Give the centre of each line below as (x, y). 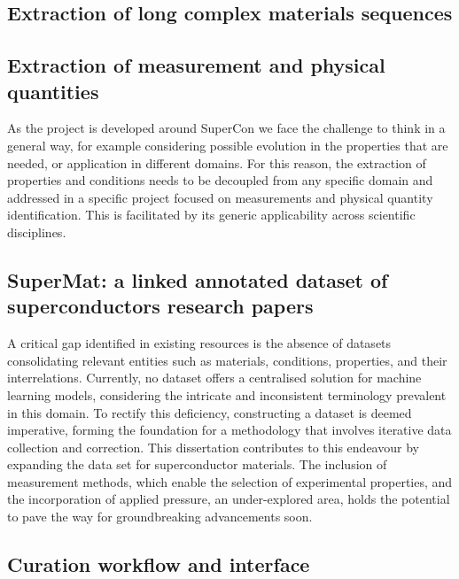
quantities (53, 91)
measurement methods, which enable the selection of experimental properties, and (230, 481)
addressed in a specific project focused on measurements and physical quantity (220, 197)
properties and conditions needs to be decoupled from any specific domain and (220, 180)
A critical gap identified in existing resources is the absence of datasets (199, 343)
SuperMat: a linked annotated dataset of (198, 279)
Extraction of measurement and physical (196, 65)
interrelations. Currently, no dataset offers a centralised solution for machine (214, 378)
